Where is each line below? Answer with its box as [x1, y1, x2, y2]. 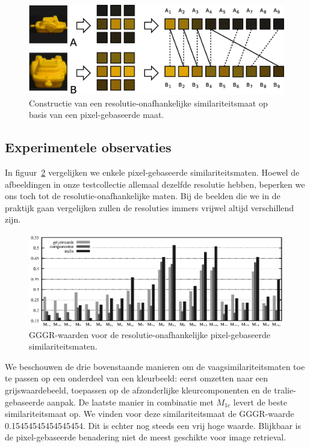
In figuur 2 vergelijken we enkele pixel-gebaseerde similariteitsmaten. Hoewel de [5, 166, 300, 179]
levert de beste [233, 395, 287, 408]
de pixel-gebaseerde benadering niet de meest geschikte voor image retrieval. [5, 431, 287, 443]
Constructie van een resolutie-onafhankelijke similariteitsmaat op [29, 96, 268, 109]
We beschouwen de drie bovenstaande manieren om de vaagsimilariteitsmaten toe [5, 360, 305, 372]
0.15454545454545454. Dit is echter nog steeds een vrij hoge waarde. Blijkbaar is [5, 419, 301, 431]
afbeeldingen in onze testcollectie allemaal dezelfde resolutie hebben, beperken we [5, 177, 305, 190]
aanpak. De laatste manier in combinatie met [47, 395, 214, 408]
